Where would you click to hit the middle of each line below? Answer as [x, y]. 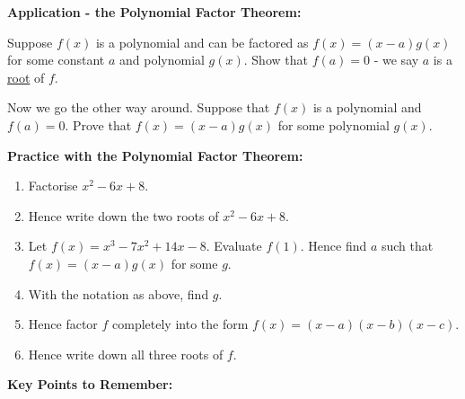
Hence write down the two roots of [123, 215]
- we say [396, 60]
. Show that [276, 60]
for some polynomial [333, 124]
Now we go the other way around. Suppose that [139, 107]
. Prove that [98, 124]
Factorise [53, 186]
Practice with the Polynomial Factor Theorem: [155, 155]
